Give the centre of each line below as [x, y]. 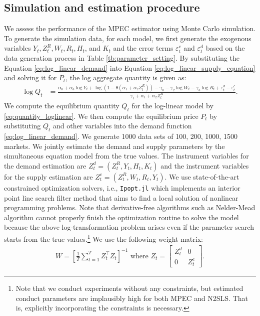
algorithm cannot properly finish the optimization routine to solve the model [121, 217]
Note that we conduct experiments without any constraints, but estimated [129, 288]
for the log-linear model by [172, 105]
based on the [225, 48]
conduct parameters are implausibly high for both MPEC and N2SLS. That [132, 298]
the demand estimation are [45, 165]
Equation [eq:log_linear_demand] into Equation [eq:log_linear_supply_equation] [130, 67]
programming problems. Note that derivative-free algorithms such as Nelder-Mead [130, 207]
